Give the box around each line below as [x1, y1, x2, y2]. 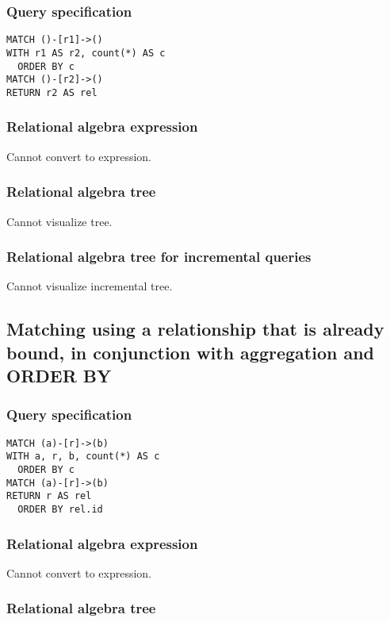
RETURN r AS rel [6, 490, 92, 502]
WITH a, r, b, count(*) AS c [6, 451, 160, 463]
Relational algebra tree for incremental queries [6, 247, 312, 267]
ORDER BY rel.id [17, 504, 103, 515]
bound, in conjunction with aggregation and [6, 340, 375, 364]
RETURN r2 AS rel [6, 86, 97, 98]
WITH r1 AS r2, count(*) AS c [6, 47, 166, 59]
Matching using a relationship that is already [6, 317, 384, 341]
